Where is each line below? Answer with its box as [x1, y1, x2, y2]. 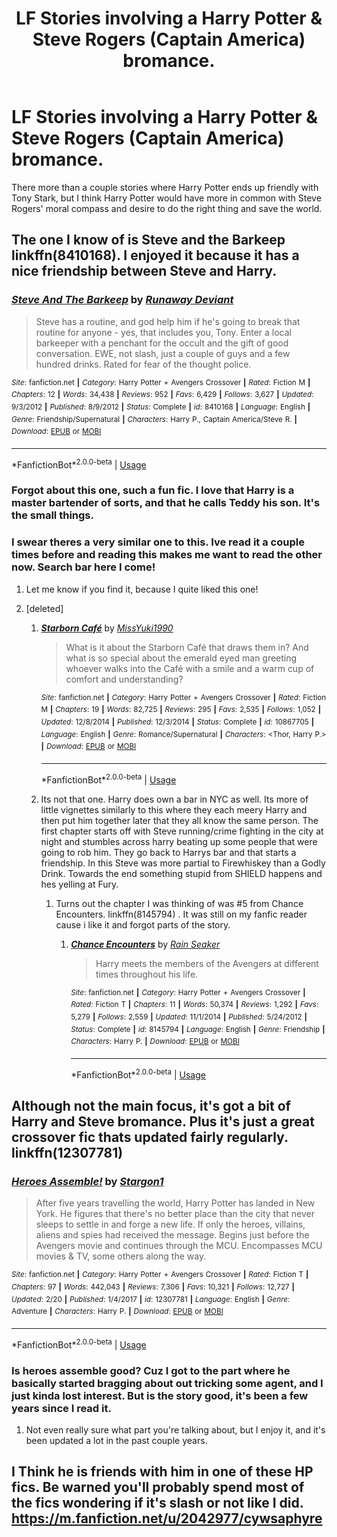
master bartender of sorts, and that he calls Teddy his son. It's [11, 496, 321, 510]
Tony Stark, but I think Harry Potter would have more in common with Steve [11, 192, 322, 204]
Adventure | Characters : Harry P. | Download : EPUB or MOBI [11, 1307, 224, 1317]
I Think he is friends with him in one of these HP [11, 1463, 314, 1481]
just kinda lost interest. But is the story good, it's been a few [11, 1388, 309, 1402]
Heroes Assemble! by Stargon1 [11, 1174, 164, 1188]
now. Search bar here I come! [11, 560, 156, 574]
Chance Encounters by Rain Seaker [70, 938, 221, 950]
